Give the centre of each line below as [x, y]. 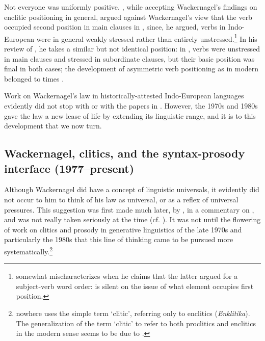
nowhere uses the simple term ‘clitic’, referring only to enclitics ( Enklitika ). [133, 313]
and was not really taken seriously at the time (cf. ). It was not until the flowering [132, 219]
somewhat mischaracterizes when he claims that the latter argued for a [127, 276]
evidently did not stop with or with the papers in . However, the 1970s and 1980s [131, 106]
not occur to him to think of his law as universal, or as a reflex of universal [121, 199]
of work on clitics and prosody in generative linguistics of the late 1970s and [123, 229]
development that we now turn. [53, 126]
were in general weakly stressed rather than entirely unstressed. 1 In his [147, 38]
